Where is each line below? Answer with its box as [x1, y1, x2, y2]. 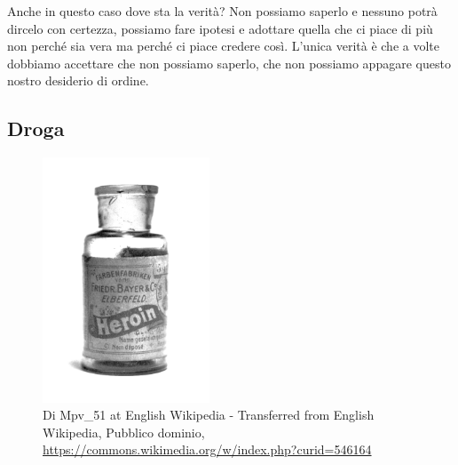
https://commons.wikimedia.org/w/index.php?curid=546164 [43, 440, 372, 459]
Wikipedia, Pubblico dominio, [43, 422, 205, 441]
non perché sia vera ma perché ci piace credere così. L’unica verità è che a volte [7, 36, 439, 55]
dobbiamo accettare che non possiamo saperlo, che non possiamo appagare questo [7, 53, 451, 72]
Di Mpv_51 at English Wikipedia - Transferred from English [43, 405, 375, 424]
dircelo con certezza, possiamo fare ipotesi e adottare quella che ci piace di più [7, 19, 433, 37]
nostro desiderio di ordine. [7, 71, 149, 90]
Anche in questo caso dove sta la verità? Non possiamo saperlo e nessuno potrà [7, 2, 438, 20]
